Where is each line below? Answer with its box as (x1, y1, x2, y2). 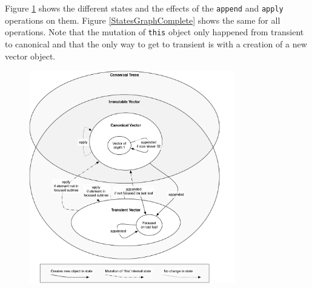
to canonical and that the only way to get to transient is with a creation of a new (5, 37, 307, 50)
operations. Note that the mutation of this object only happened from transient (5, 26, 304, 38)
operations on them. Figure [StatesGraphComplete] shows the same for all (5, 13, 280, 26)
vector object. (5, 49, 56, 62)
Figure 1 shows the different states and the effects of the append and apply (5, 2, 284, 14)
